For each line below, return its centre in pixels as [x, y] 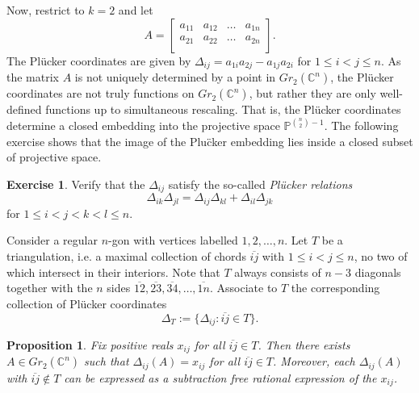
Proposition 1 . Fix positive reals [90, 345]
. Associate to [243, 288]
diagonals [378, 272]
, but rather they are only [312, 93]
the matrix [33, 77]
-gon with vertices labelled [173, 240]
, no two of [381, 255]
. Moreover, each [314, 361]
